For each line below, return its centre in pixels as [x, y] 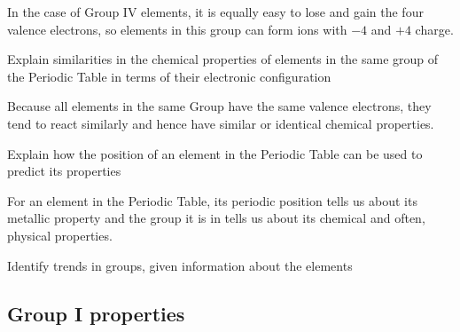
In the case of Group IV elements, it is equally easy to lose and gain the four [215, 12]
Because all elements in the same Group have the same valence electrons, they [219, 106]
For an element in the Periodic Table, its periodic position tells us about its [212, 200]
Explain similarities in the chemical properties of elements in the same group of [223, 59]
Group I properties [96, 313]
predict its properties [64, 171]
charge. [434, 29]
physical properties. [60, 235]
